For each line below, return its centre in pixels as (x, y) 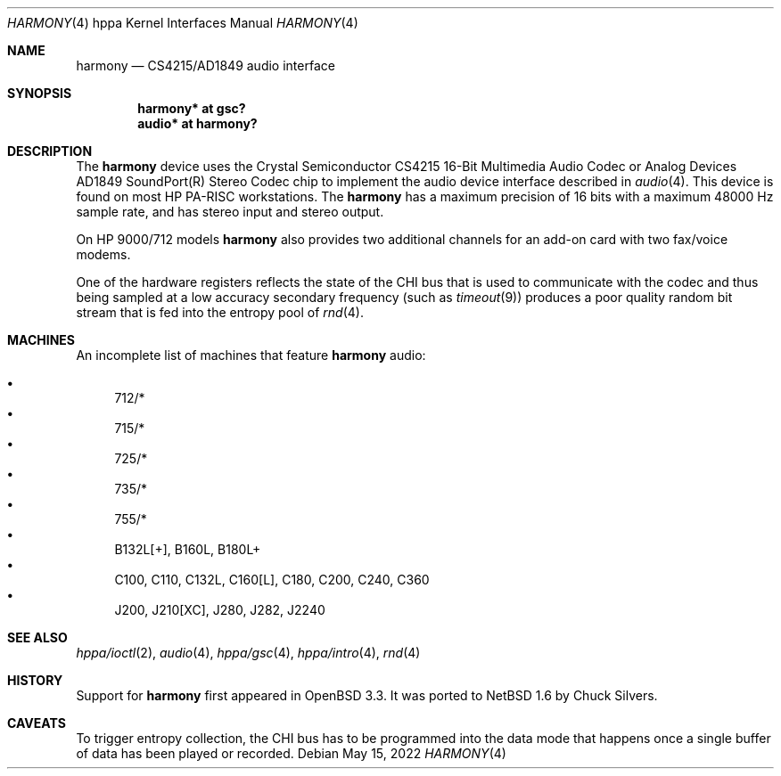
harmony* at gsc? (192, 108)
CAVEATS (37, 723)
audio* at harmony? (197, 123)
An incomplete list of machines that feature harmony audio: (251, 355)
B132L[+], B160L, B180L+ (188, 549)
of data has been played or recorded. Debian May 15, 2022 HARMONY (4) (291, 753)
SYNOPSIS (40, 93)
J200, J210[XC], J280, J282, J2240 (220, 610)
